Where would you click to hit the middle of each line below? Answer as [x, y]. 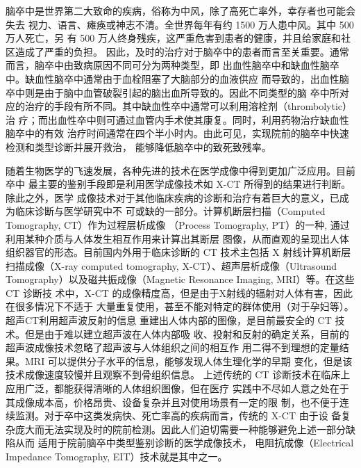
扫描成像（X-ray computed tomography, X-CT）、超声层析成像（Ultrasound [171, 265]
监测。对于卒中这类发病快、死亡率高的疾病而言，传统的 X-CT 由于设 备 [178, 415]
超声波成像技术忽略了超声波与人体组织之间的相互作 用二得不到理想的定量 [173, 347]
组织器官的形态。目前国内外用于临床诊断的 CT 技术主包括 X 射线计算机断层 [178, 252]
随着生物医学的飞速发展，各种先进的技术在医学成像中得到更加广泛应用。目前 [180, 170]
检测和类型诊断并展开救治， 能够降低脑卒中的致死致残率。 [138, 146]
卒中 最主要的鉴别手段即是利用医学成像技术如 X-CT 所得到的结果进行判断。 [178, 184]
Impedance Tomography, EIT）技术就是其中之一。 [117, 456]
